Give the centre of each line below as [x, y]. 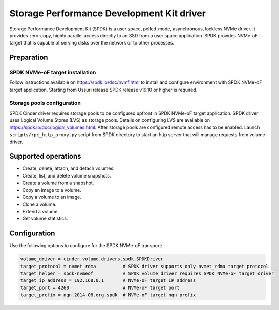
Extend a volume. [40, 211]
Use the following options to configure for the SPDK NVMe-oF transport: [86, 246]
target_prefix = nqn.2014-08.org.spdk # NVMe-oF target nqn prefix [108, 295]
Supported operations [45, 156]
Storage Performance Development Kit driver [108, 13]
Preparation [29, 58]
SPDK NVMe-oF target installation [53, 73]
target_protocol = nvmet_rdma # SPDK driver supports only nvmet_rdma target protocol [144, 266]
